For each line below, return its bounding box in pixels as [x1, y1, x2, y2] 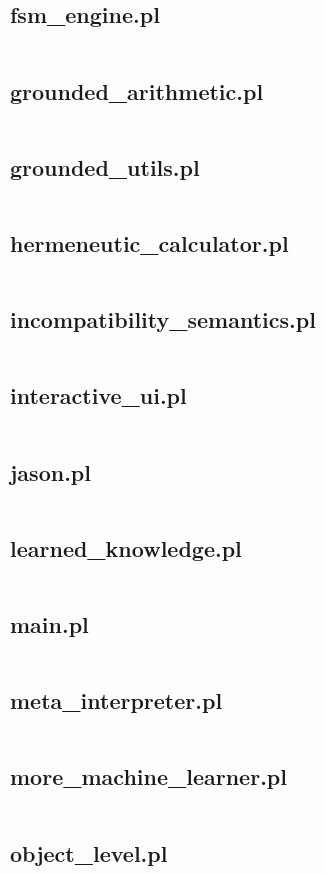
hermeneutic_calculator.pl [10, 228, 289, 258]
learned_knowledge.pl [10, 532, 242, 563]
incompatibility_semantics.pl [10, 304, 316, 335]
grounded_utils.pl [10, 151, 200, 182]
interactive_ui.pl [10, 380, 187, 411]
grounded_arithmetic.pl [10, 75, 264, 106]
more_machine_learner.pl [10, 761, 287, 792]
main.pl [10, 609, 89, 640]
